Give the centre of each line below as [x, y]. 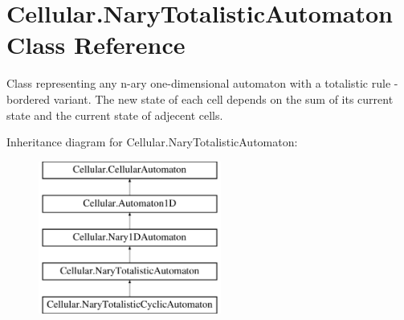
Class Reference [96, 45]
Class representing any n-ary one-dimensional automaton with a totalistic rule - [202, 83]
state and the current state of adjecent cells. [115, 115]
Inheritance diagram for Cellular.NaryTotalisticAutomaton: [152, 142]
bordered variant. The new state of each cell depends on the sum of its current [200, 98]
